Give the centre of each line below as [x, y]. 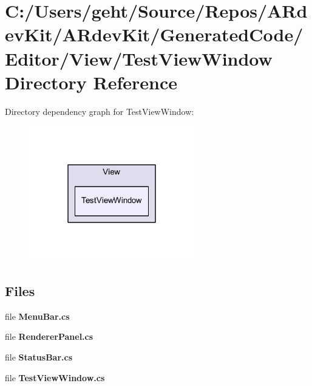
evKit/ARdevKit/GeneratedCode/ [154, 34]
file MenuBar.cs [37, 316]
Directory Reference [91, 82]
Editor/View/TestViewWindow [139, 58]
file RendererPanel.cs [49, 336]
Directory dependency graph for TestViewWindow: [100, 111]
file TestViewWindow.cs [55, 377]
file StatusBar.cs [39, 357]
